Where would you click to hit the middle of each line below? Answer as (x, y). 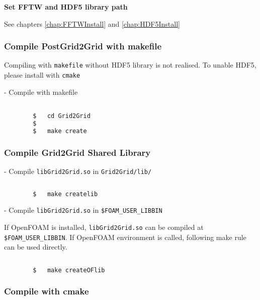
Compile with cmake (47, 291)
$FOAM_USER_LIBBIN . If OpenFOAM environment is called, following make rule (125, 237)
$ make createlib (65, 194)
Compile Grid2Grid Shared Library (77, 152)
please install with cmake (42, 75)
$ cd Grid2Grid (62, 116)
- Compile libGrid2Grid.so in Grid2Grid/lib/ (78, 171)
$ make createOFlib (69, 270)
